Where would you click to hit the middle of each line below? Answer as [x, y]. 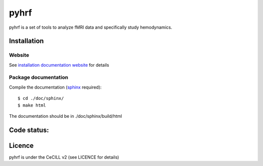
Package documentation [38, 77]
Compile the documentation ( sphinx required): [55, 87]
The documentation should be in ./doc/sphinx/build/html [66, 116]
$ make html [32, 105]
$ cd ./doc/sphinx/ [41, 98]
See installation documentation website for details [59, 65]
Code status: [29, 130]
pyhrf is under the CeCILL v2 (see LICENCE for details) [64, 157]
